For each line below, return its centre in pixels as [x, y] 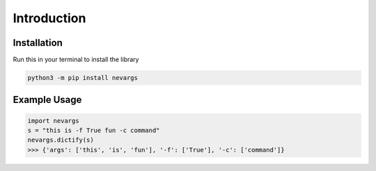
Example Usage [47, 100]
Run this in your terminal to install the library [76, 60]
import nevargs [53, 121]
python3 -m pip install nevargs [83, 78]
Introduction [49, 18]
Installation [38, 43]
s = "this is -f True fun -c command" [94, 131]
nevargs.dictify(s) [61, 140]
